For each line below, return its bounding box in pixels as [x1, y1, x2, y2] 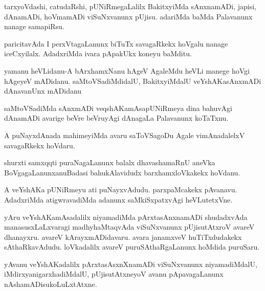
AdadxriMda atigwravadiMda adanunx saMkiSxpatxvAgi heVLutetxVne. [4, 194, 233, 205]
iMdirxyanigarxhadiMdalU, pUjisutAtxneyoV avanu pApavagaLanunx [4, 268, 224, 279]
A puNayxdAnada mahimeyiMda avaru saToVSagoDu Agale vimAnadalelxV [4, 129, 245, 140]
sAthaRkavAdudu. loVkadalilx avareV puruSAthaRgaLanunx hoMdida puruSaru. [4, 241, 260, 252]
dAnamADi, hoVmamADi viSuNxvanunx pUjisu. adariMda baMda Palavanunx [4, 11, 253, 21]
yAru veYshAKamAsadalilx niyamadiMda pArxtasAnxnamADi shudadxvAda [4, 211, 248, 222]
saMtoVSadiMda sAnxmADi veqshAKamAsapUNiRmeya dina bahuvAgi [4, 102, 233, 113]
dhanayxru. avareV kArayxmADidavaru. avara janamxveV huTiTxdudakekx [4, 231, 242, 242]
